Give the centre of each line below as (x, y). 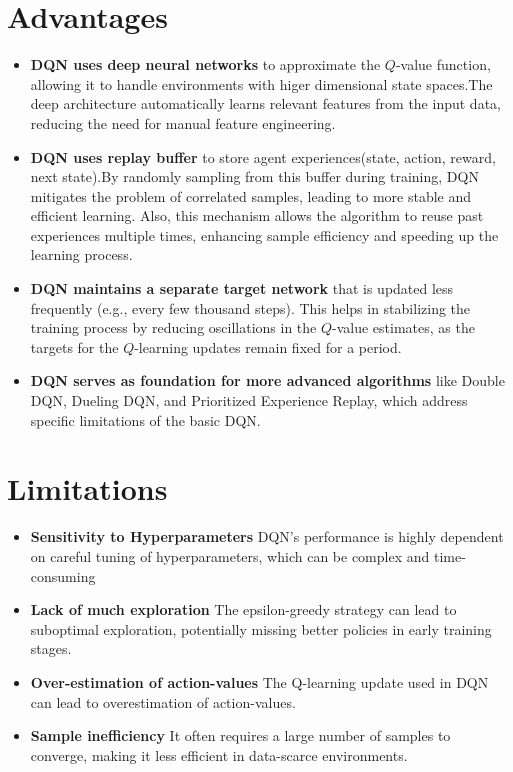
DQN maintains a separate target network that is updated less (242, 288)
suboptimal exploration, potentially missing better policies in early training (261, 628)
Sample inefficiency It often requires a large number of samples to (240, 735)
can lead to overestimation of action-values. (163, 701)
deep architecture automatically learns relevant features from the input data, (265, 103)
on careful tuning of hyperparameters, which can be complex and (230, 555)
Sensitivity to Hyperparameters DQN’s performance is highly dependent (267, 536)
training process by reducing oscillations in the (173, 327)
